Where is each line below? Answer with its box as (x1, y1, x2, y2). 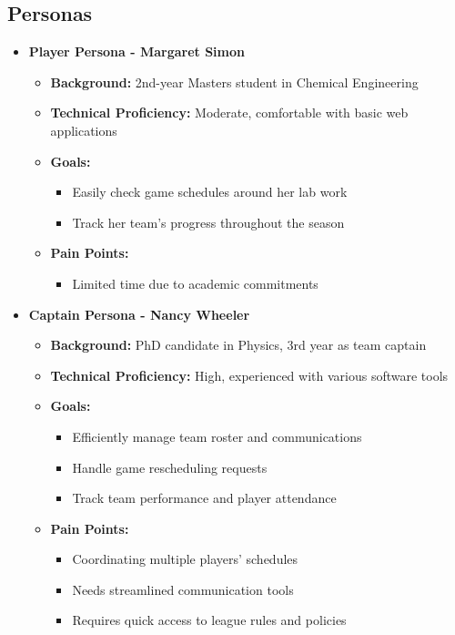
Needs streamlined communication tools (72, 579, 294, 599)
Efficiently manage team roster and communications (72, 426, 362, 446)
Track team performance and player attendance (72, 488, 337, 507)
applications (50, 120, 117, 139)
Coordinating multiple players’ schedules (72, 549, 298, 568)
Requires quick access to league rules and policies (72, 610, 347, 630)
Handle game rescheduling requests (72, 457, 268, 476)
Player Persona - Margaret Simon (28, 42, 245, 61)
